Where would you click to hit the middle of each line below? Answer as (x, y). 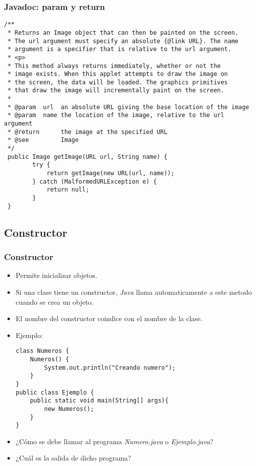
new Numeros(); (69, 409)
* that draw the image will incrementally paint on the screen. (116, 91)
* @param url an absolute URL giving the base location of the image (128, 107)
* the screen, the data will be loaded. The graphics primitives (118, 82)
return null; (68, 190)
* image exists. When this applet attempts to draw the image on (118, 74)
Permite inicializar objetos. (56, 275)
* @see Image (43, 140)
